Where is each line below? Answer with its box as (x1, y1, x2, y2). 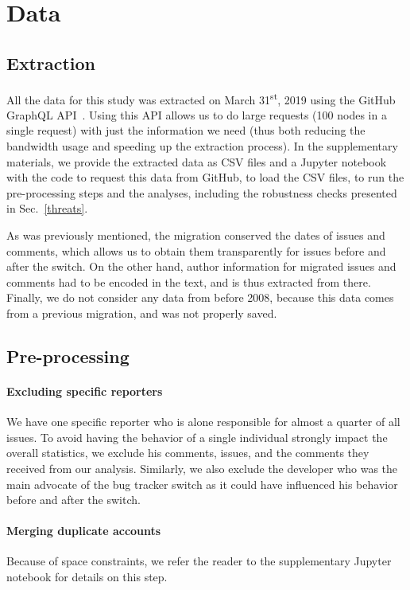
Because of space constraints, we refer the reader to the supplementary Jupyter (6, 553, 392, 569)
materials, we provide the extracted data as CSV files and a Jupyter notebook (6, 153, 387, 170)
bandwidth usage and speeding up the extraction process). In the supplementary (6, 138, 398, 154)
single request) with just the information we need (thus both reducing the (6, 122, 366, 139)
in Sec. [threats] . (6, 200, 88, 217)
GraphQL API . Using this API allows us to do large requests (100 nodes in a (6, 106, 387, 123)
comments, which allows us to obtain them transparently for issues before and (6, 242, 386, 259)
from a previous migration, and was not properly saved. (6, 304, 277, 321)
